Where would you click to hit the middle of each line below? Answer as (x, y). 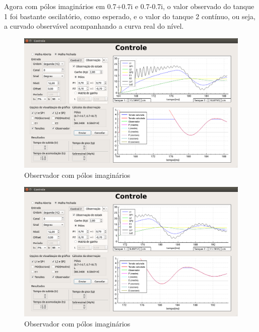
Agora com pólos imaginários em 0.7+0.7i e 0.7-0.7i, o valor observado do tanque (129, 6)
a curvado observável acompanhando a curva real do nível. (94, 26)
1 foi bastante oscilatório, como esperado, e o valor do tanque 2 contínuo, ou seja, (130, 16)
